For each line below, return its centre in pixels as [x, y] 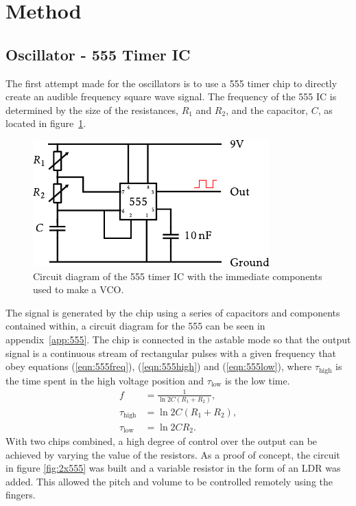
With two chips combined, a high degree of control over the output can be [162, 440]
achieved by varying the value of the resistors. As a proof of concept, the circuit [173, 454]
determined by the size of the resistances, [92, 110]
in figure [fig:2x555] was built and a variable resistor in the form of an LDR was [173, 468]
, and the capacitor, [267, 110]
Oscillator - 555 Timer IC [98, 54]
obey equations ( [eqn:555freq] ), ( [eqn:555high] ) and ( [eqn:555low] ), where [159, 366]
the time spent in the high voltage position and [105, 380]
